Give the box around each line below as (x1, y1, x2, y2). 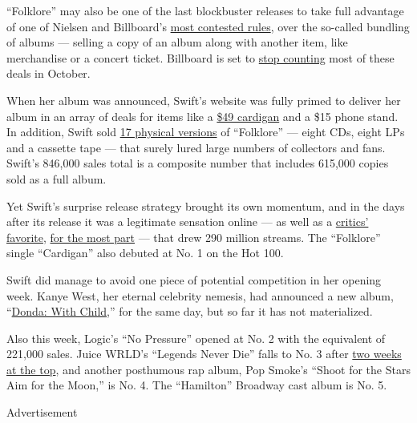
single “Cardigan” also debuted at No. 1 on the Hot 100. (6, 244, 284, 261)
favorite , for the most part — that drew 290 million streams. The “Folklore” (6, 228, 381, 245)
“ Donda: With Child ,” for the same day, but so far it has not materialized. (6, 303, 373, 320)
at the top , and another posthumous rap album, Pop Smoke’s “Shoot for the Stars (6, 361, 411, 377)
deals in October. (6, 65, 91, 82)
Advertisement (6, 404, 78, 421)
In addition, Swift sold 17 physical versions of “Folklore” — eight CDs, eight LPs (6, 123, 405, 140)
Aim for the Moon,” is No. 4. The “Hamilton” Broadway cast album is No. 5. (6, 377, 387, 393)
